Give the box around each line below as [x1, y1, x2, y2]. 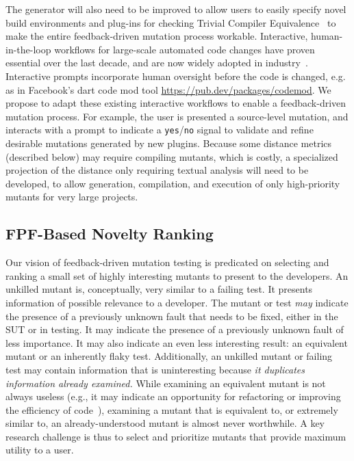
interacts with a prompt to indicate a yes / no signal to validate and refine [5, 122, 314, 137]
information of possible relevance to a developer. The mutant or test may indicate [5, 295, 349, 309]
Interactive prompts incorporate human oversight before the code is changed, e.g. [5, 68, 346, 83]
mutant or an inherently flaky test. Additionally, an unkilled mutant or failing [5, 349, 333, 363]
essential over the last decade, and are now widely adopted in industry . [5, 55, 308, 70]
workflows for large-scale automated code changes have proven [54, 42, 315, 56]
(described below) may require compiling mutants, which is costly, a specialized [5, 149, 338, 163]
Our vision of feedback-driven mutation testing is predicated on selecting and [5, 255, 329, 269]
